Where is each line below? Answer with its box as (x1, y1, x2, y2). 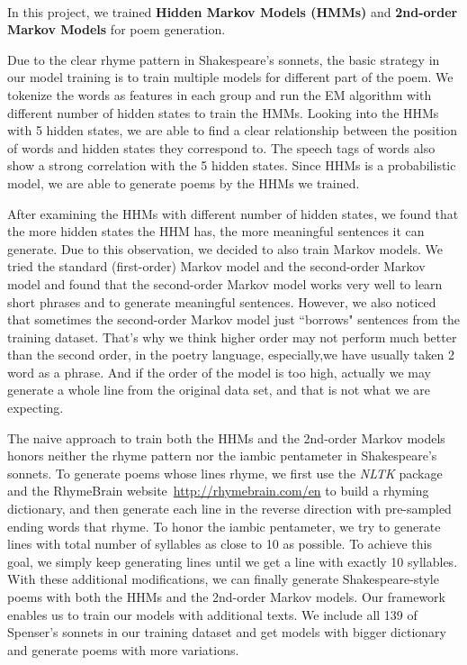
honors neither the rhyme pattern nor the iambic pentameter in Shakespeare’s (7, 446, 437, 465)
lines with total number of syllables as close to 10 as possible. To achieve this (7, 534, 433, 553)
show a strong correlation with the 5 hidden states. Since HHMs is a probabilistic (7, 156, 456, 175)
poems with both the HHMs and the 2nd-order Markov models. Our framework (7, 588, 445, 606)
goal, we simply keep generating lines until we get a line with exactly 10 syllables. (7, 551, 458, 570)
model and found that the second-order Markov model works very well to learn (7, 274, 443, 293)
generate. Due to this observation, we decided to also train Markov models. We (7, 239, 444, 258)
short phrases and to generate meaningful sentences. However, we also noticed (7, 292, 436, 311)
